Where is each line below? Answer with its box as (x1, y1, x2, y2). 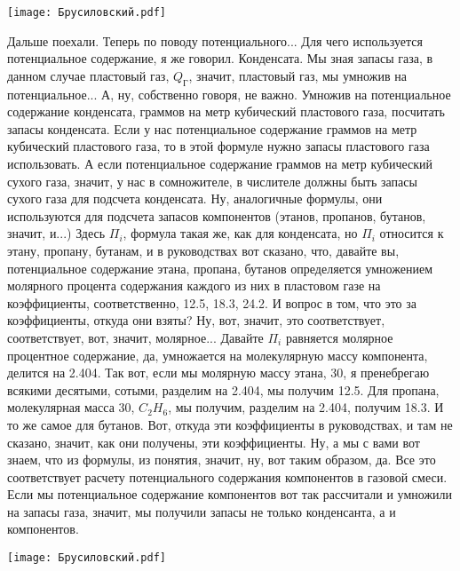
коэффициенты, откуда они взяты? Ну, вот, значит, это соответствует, (7, 311, 385, 329)
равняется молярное (285, 328, 393, 346)
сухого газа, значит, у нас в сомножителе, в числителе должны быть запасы (7, 171, 417, 190)
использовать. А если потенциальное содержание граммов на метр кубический (7, 155, 433, 173)
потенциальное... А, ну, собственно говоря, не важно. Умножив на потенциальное (7, 84, 451, 103)
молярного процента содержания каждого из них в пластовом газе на (7, 276, 381, 295)
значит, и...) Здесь (7, 224, 106, 242)
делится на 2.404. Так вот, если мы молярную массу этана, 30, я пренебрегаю (7, 363, 430, 382)
